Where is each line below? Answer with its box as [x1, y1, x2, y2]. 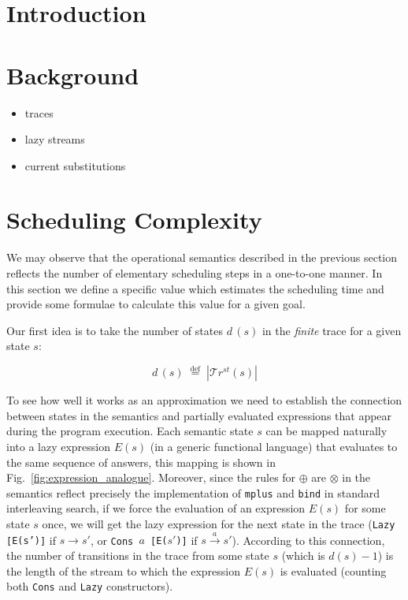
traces [24, 104, 54, 121]
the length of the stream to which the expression [6, 562, 241, 579]
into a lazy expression [6, 438, 111, 454]
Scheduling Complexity [6, 203, 262, 236]
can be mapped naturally [265, 423, 388, 439]
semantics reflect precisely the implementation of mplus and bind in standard [6, 484, 380, 501]
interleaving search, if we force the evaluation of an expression [6, 500, 306, 516]
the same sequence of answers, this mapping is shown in [6, 453, 276, 470]
